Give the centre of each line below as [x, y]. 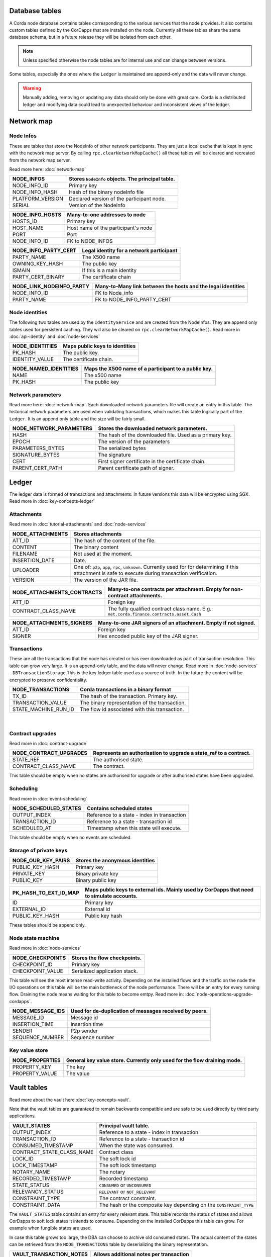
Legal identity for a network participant [130, 250]
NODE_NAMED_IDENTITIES [45, 369]
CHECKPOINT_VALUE [38, 971]
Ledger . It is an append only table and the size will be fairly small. [77, 419]
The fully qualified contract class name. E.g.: [160, 608]
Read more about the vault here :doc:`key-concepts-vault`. [70, 1100]
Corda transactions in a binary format [126, 689]
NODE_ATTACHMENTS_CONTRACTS [57, 592]
